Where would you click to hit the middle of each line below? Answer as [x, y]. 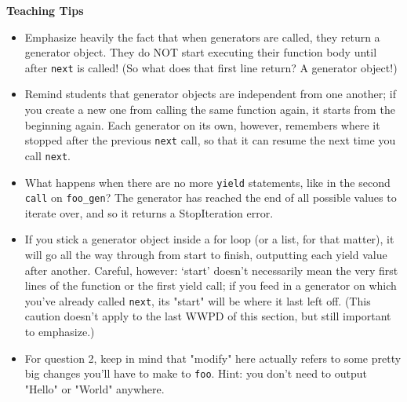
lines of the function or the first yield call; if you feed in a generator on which [211, 285]
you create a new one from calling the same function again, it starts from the [210, 110]
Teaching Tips [45, 10]
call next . [48, 155]
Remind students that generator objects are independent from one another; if [210, 94]
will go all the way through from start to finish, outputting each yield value [206, 255]
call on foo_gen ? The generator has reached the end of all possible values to [211, 197]
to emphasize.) [60, 332]
